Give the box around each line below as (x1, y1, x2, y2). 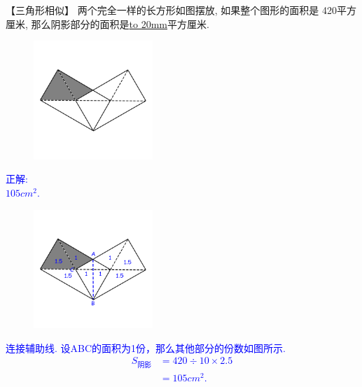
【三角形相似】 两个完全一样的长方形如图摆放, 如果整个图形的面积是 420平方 (6, 3, 356, 17)
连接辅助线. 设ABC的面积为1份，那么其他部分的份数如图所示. (6, 340, 286, 355)
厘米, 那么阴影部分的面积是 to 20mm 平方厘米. (6, 16, 209, 31)
